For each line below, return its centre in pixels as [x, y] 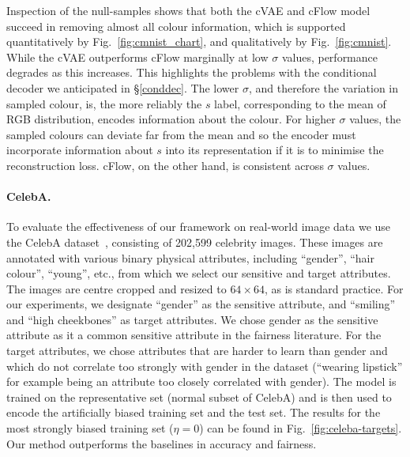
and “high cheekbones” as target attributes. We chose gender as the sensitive [192, 319]
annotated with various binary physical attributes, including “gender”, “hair [191, 257]
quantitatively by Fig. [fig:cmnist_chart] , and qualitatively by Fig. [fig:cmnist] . [199, 42]
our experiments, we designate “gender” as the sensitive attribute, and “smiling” [201, 304]
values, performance [329, 57]
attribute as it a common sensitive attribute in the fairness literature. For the [194, 335]
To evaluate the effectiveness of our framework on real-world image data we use [199, 227]
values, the [375, 119]
